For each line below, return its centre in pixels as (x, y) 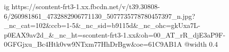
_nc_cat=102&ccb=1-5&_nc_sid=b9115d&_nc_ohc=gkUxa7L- (102, 25)
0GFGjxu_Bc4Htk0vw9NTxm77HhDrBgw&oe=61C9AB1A (93, 44)
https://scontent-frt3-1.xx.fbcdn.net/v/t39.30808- (86, 6)
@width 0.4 (201, 44)
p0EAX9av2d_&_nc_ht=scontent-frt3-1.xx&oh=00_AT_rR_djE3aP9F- (115, 34)
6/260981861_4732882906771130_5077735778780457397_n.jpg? (100, 16)
